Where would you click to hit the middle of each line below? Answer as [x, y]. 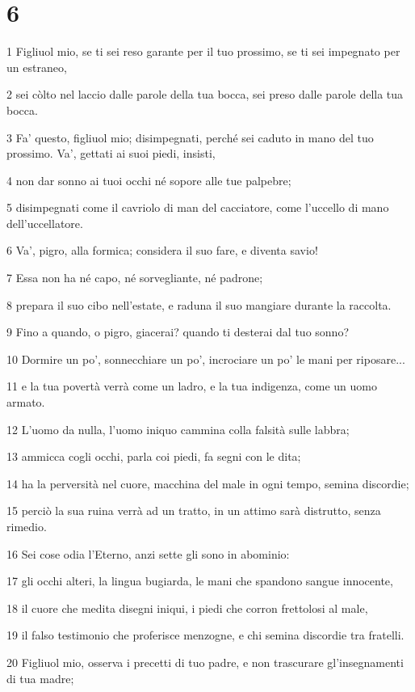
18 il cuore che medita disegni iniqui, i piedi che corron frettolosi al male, [187, 608]
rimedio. [27, 526]
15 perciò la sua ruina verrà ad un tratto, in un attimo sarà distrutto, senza [194, 511]
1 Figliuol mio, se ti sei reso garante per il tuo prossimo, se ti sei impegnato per [203, 51]
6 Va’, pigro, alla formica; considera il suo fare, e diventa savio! [162, 250]
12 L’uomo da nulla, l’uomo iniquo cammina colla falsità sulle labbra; [178, 429]
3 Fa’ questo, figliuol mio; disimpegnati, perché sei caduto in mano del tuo [190, 137]
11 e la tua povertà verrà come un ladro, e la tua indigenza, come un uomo [192, 386]
